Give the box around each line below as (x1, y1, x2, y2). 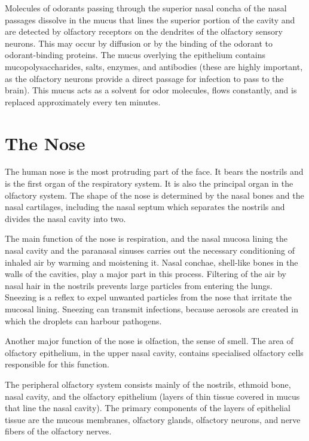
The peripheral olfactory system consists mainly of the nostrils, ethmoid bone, (5, 378, 291, 390)
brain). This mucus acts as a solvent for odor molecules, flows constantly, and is (5, 84, 297, 96)
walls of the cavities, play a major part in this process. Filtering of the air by (5, 267, 286, 280)
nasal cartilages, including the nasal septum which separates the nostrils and (5, 200, 285, 213)
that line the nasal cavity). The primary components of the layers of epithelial (5, 402, 290, 414)
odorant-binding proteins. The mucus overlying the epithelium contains (5, 48, 265, 61)
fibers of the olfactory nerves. (5, 425, 112, 437)
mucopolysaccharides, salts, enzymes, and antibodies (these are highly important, (5, 60, 303, 72)
